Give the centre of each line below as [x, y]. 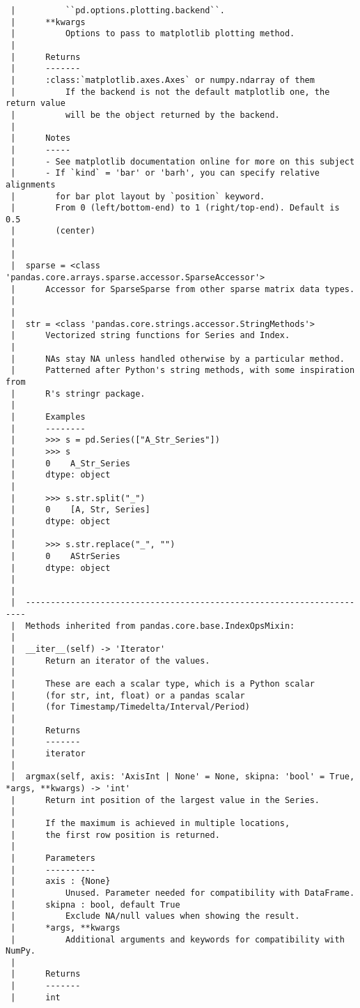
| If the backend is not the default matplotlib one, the [170, 92]
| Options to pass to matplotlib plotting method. [153, 34]
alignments [31, 184]
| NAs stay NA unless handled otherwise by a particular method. [178, 359]
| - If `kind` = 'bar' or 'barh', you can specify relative [165, 173]
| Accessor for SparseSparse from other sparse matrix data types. [183, 289]
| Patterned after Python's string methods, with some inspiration [183, 371]
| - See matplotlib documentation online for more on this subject [183, 161]
